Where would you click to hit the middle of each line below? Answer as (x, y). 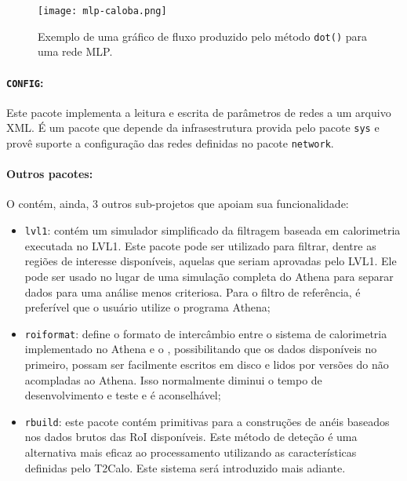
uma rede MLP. (75, 51)
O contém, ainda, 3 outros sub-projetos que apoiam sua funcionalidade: (178, 204)
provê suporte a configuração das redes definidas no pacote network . (170, 143)
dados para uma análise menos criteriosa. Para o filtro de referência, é (193, 292)
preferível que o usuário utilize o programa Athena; (147, 307)
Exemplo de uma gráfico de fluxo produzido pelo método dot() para (202, 36)
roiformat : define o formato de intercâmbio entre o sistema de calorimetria (206, 333)
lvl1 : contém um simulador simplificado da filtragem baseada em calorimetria (213, 230)
